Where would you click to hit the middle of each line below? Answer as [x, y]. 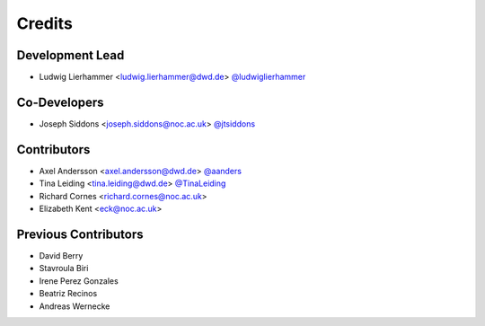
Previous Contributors [80, 234]
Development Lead [71, 55]
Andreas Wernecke [75, 306]
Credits [45, 23]
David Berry [61, 255]
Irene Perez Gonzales [79, 281]
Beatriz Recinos [68, 294]
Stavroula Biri [64, 269]
